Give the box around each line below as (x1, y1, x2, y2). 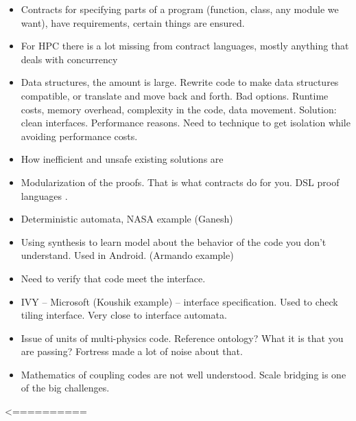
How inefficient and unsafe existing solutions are (21, 152, 224, 166)
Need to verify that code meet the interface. (21, 271, 206, 285)
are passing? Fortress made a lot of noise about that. (21, 344, 243, 359)
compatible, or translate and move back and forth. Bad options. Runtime (21, 88, 329, 102)
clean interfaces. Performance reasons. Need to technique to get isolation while (21, 115, 351, 130)
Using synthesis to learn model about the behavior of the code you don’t (21, 234, 327, 249)
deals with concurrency (21, 52, 118, 66)
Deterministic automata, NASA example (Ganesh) (21, 212, 233, 226)
